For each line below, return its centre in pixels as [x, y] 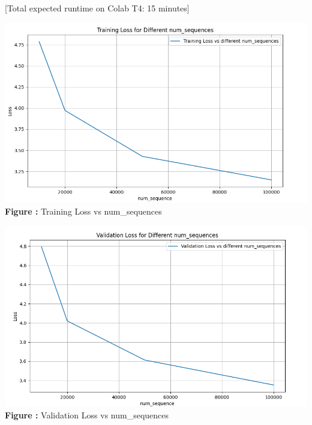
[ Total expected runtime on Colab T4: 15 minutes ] [97, 8]
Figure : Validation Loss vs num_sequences [87, 414]
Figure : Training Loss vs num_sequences [83, 211]
